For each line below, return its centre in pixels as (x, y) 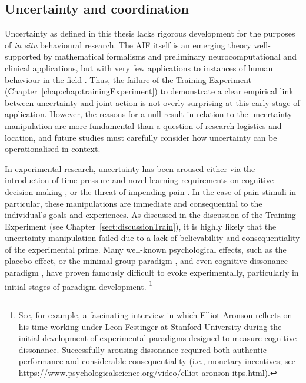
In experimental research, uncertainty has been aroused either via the (130, 168)
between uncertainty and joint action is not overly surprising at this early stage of (152, 102)
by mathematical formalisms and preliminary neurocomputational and (170, 56)
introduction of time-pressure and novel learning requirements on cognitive (139, 180)
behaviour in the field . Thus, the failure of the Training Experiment (128, 79)
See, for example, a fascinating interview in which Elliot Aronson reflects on (155, 314)
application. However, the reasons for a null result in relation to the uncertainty (149, 114)
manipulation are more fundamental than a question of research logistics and (143, 125)
